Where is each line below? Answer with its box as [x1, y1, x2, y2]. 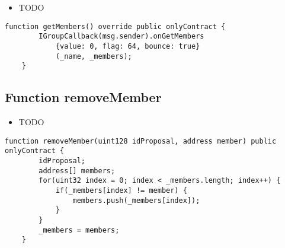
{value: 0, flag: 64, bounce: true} [55, 42, 200, 50]
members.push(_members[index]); [72, 196, 200, 205]
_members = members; [39, 225, 120, 234]
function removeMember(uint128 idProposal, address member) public [5, 136, 277, 145]
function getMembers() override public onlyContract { [5, 22, 226, 31]
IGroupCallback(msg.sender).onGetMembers [39, 32, 204, 41]
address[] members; [39, 166, 116, 175]
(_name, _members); [55, 52, 132, 61]
